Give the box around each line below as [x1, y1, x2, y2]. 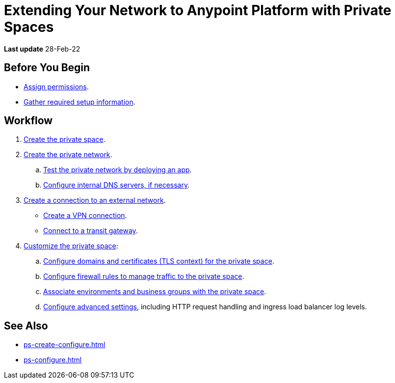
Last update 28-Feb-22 [4, 44, 80, 53]
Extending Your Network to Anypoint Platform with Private [4, 2, 392, 19]
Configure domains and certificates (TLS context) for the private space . [43, 257, 274, 266]
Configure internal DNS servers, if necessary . [43, 181, 190, 190]
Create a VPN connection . [43, 211, 127, 220]
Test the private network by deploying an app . [43, 165, 192, 174]
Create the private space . [24, 135, 105, 144]
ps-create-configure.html [24, 340, 105, 349]
